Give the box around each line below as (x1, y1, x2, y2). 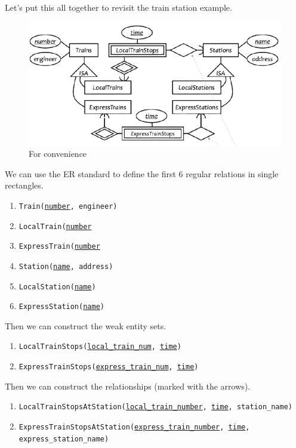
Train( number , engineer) (18, 202, 118, 211)
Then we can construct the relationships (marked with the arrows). (5, 379, 251, 392)
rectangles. (5, 179, 44, 191)
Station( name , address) (18, 262, 113, 271)
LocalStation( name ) (18, 282, 96, 291)
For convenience (29, 147, 87, 160)
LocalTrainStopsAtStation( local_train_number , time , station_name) (18, 403, 292, 412)
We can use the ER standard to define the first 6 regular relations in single (5, 167, 279, 180)
